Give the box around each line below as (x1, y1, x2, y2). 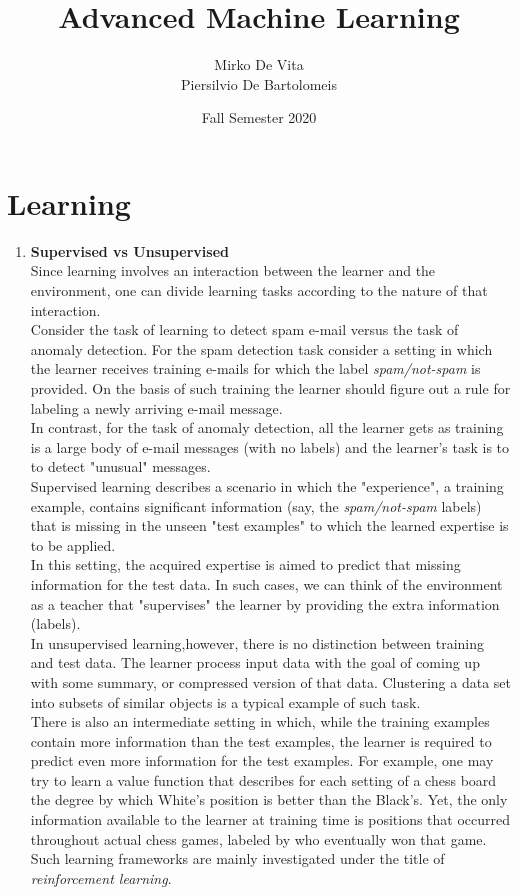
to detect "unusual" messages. (30, 456, 211, 477)
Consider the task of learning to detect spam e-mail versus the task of (30, 319, 459, 340)
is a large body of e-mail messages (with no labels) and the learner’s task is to (30, 436, 510, 457)
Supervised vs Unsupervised (30, 240, 230, 261)
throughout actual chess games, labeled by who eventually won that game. (30, 828, 487, 849)
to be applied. (30, 534, 116, 555)
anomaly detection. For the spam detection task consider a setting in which (30, 338, 493, 359)
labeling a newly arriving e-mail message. (30, 397, 283, 418)
